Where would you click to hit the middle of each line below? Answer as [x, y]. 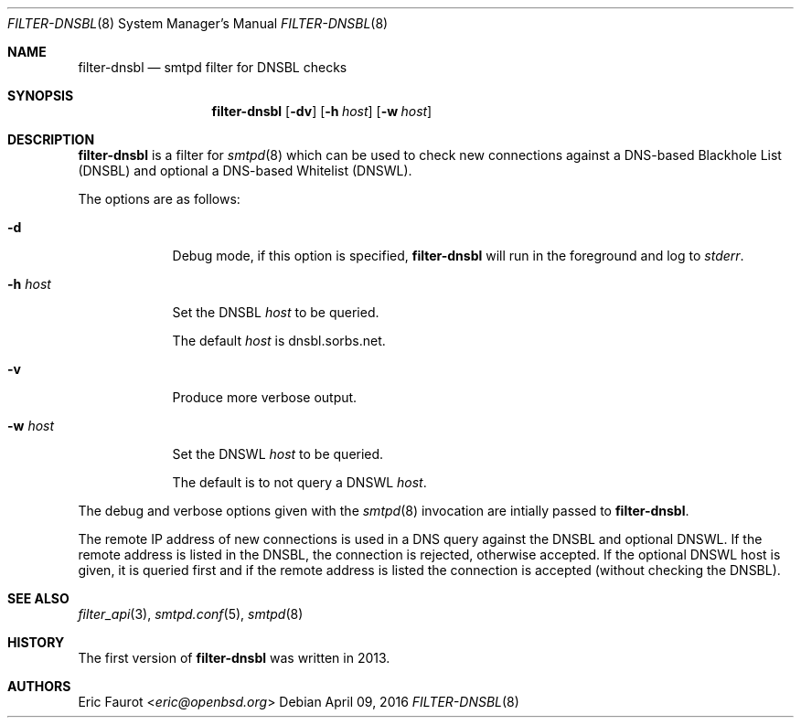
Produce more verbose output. [265, 397]
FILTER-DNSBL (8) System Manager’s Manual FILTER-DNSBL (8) [198, 23]
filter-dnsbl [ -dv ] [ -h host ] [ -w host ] [322, 111]
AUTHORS [39, 686]
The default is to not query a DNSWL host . [299, 482]
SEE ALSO [38, 598]
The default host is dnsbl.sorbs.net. [279, 341]
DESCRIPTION [51, 139]
